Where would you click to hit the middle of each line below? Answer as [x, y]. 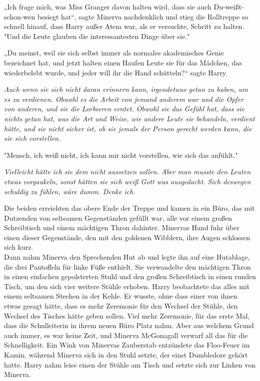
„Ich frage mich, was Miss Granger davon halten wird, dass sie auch [108, 6]
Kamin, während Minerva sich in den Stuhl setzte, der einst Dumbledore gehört [126, 355]
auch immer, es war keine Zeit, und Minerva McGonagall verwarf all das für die [126, 335]
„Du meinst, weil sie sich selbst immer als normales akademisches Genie [114, 53]
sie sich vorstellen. [32, 138]
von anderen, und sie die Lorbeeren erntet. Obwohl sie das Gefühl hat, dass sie [124, 109]
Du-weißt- [229, 6]
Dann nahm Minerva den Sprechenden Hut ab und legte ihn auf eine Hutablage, [127, 257]
